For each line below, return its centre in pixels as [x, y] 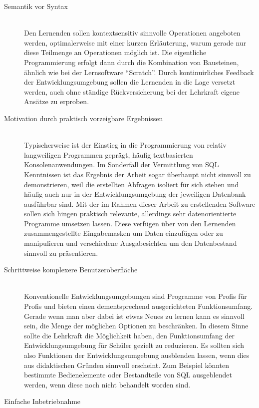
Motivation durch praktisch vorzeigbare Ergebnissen [84, 118]
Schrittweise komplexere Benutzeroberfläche [71, 270]
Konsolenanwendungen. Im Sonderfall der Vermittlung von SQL [122, 164]
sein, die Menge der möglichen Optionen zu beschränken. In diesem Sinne [136, 326]
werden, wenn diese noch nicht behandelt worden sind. [107, 384]
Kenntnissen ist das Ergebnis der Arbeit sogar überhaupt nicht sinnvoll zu [137, 174]
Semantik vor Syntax [36, 6]
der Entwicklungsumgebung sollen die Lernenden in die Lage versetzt [130, 82]
